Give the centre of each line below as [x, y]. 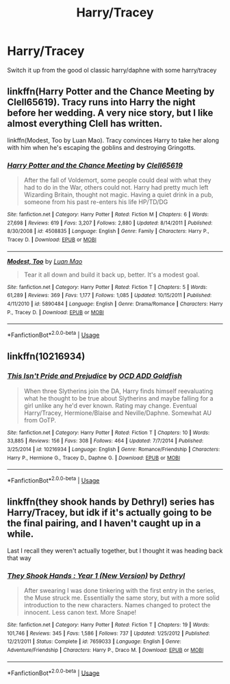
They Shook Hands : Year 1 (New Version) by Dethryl [96, 575]
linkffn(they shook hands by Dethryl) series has [111, 502]
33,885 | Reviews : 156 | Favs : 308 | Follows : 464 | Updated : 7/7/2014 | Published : [105, 441]
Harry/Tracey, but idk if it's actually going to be [110, 512]
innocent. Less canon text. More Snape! [80, 612]
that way [20, 558]
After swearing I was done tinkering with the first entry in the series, [119, 591]
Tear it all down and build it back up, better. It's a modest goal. [112, 275]
